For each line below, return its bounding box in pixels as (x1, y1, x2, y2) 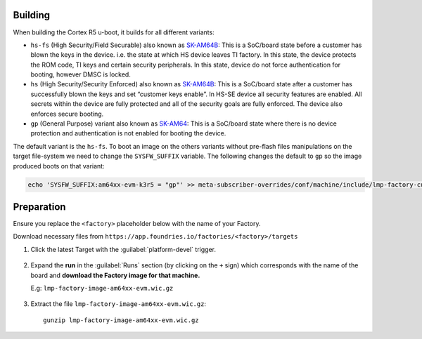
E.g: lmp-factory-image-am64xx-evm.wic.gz (30, 284, 174, 293)
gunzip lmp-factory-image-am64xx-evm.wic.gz (43, 316, 200, 324)
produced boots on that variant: (13, 161, 105, 170)
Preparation (13, 201, 66, 213)
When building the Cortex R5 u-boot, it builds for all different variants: (13, 28, 215, 36)
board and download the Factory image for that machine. (30, 271, 200, 279)
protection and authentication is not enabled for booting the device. (30, 129, 226, 138)
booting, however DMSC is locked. (30, 70, 132, 79)
